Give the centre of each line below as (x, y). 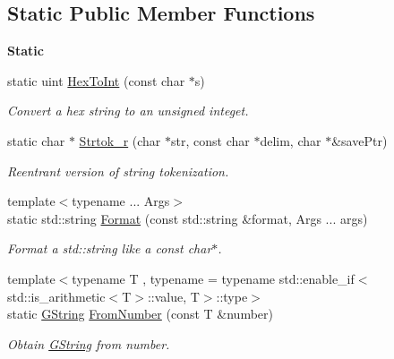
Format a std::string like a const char (110, 248)
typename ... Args (121, 201)
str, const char (210, 140)
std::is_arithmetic (56, 296)
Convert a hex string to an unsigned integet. (128, 111)
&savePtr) (360, 140)
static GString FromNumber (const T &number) (140, 314)
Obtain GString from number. (89, 343)
